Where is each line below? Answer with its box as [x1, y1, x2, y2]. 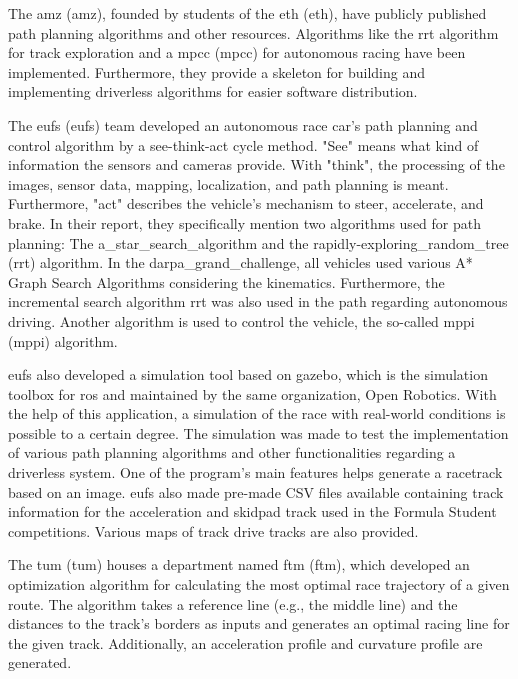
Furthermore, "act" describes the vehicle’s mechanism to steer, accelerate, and [8, 193, 484, 214]
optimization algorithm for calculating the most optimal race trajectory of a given [8, 574, 510, 595]
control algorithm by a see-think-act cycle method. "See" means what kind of [8, 134, 479, 155]
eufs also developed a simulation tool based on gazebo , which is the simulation [8, 364, 488, 385]
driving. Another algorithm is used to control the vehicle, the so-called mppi [8, 310, 475, 331]
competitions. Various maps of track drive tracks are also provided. [8, 520, 419, 541]
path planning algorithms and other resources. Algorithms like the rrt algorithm [8, 22, 499, 43]
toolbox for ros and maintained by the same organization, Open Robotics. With [8, 383, 497, 404]
